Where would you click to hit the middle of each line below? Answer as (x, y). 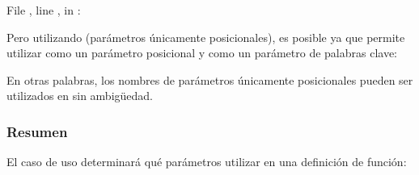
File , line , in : (44, 10)
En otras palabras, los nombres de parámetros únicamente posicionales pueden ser (210, 79)
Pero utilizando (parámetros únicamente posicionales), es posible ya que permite (206, 37)
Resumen (37, 131)
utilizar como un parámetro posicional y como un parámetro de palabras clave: (202, 53)
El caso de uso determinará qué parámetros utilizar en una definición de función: (207, 162)
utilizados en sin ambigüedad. (80, 96)
